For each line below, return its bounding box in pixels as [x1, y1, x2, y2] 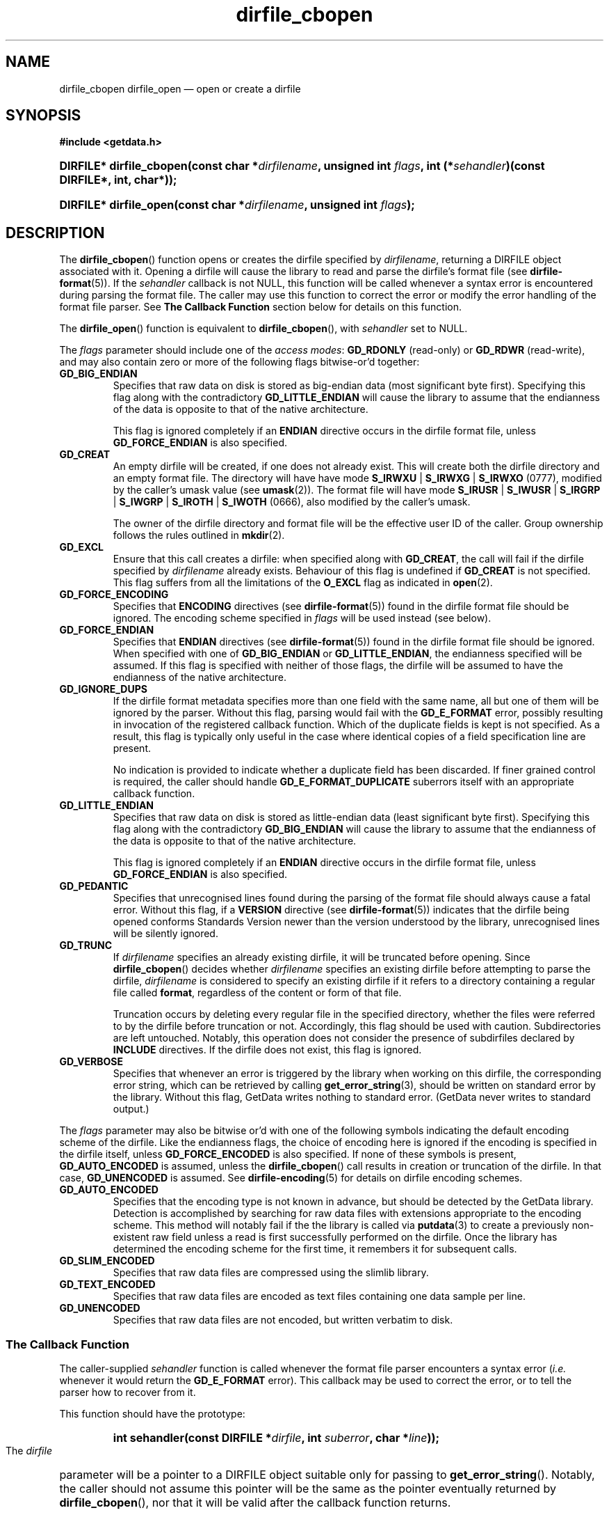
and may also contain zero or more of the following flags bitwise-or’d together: [59, 356, 420, 368]
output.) [113, 1103, 149, 1115]
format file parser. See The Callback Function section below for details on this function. [59, 301, 462, 313]
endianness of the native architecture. [113, 671, 287, 684]
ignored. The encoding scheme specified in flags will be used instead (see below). [113, 612, 492, 625]
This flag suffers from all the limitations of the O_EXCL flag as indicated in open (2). [113, 576, 493, 589]
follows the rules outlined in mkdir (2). [113, 529, 285, 542]
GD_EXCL [59, 541, 104, 554]
